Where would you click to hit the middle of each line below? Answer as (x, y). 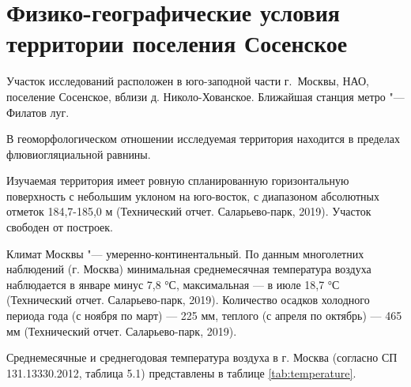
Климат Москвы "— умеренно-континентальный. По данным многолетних (185, 253)
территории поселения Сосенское (177, 43)
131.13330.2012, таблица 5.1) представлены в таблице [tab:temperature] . (181, 372)
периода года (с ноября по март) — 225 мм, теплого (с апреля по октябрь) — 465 (204, 316)
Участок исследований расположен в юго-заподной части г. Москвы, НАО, (188, 81)
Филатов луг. (38, 112)
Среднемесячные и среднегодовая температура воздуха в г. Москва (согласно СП (202, 357)
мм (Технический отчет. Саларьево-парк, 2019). (122, 331)
